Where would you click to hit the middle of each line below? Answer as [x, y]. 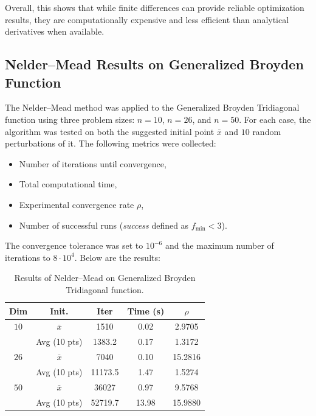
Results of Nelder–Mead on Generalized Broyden [105, 278]
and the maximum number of [219, 245]
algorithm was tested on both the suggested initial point [110, 131]
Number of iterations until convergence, [93, 163]
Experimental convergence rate [77, 204]
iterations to [28, 257]
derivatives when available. [55, 31]
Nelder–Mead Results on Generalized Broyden [154, 64]
